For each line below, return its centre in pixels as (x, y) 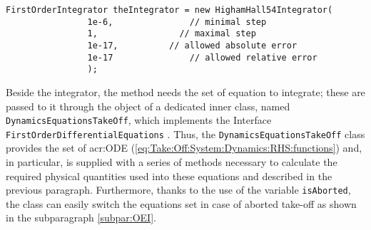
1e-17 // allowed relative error (202, 57)
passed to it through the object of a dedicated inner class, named (148, 106)
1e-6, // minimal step (177, 22)
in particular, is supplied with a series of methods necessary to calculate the (172, 162)
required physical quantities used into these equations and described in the (169, 176)
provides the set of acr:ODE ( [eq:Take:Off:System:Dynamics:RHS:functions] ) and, (184, 148)
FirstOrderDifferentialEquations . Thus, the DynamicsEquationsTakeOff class (185, 134)
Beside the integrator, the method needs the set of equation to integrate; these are (185, 92)
